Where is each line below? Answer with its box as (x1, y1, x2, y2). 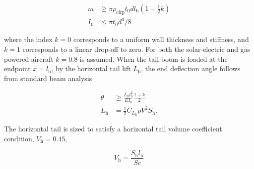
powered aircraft (4, 53, 54, 64)
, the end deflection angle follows (141, 63, 241, 74)
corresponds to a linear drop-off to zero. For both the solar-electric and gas (22, 43, 251, 54)
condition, (4, 133, 34, 143)
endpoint (4, 63, 31, 74)
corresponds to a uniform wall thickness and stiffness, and (73, 34, 249, 44)
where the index (4, 34, 53, 44)
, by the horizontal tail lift (51, 63, 131, 74)
